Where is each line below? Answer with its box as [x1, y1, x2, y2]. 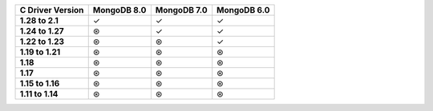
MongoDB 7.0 [155, 5, 208, 15]
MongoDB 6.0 [216, 5, 270, 15]
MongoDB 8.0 [92, 5, 147, 15]
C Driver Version [19, 5, 84, 15]
